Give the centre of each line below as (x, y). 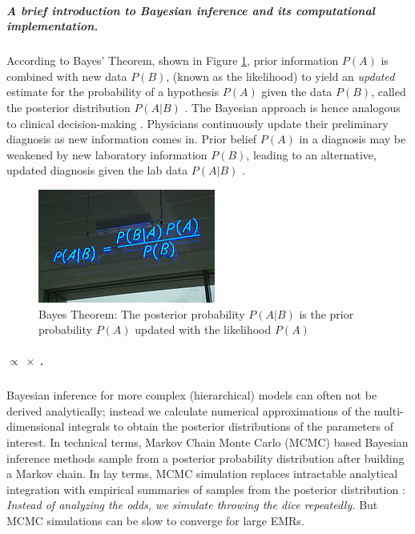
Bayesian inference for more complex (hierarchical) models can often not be (192, 395)
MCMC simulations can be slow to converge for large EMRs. (155, 520)
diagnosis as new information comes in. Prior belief (132, 139)
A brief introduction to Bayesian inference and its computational (191, 10)
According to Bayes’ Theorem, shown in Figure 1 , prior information (173, 60)
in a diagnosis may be (353, 139)
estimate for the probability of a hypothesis (113, 92)
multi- (389, 410)
